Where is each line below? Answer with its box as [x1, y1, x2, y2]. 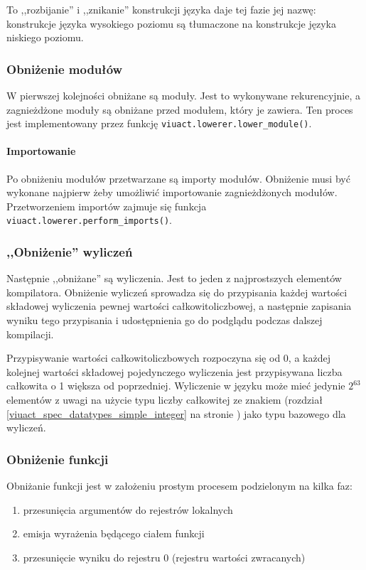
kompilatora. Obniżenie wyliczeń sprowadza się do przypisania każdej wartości [6, 284, 348, 299]
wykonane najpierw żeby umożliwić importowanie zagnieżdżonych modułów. [6, 185, 338, 200]
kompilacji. [6, 326, 54, 341]
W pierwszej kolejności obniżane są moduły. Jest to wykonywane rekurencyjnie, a [6, 88, 361, 102]
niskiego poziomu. [6, 30, 84, 45]
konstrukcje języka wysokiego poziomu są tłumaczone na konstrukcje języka [6, 16, 336, 31]
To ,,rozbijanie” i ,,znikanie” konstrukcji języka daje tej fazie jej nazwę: [6, 2, 316, 16]
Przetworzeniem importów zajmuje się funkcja [6, 198, 207, 213]
